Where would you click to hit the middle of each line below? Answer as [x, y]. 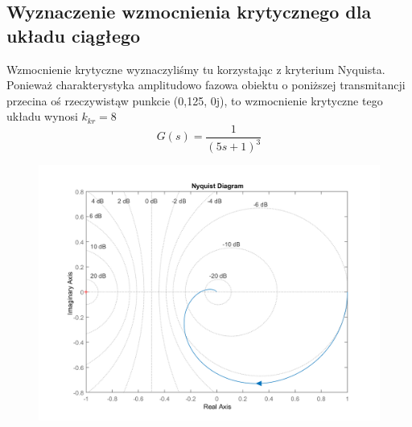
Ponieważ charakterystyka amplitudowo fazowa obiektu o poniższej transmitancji [206, 85]
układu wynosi [42, 116]
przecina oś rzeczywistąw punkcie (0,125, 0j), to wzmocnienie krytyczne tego [195, 100]
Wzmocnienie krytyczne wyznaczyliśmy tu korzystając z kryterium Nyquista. [196, 69]
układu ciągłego [74, 35]
